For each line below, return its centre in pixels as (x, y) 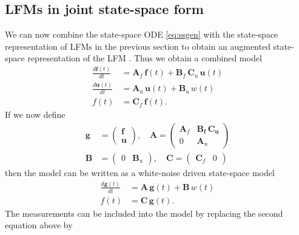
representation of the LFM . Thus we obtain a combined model (145, 58)
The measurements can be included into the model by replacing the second (144, 213)
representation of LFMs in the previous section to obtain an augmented (138, 46)
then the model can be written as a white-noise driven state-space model (140, 173)
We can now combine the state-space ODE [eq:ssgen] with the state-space (142, 34)
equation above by (39, 225)
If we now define (35, 114)
